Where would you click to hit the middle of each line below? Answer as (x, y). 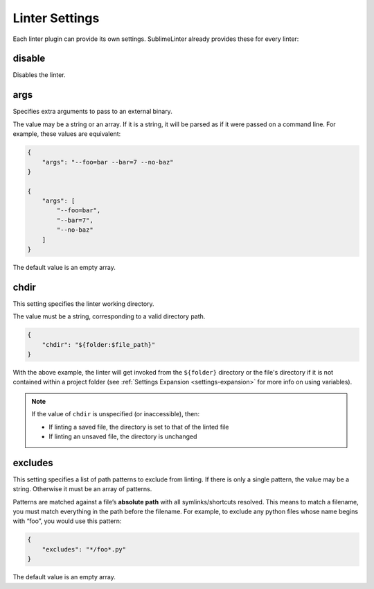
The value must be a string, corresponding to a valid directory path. (109, 316)
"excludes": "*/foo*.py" (84, 549)
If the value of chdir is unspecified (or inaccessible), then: (116, 414)
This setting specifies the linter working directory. (84, 304)
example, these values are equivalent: (67, 134)
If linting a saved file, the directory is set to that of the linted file (139, 427)
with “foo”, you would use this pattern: (67, 521)
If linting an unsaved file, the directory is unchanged (123, 436)
